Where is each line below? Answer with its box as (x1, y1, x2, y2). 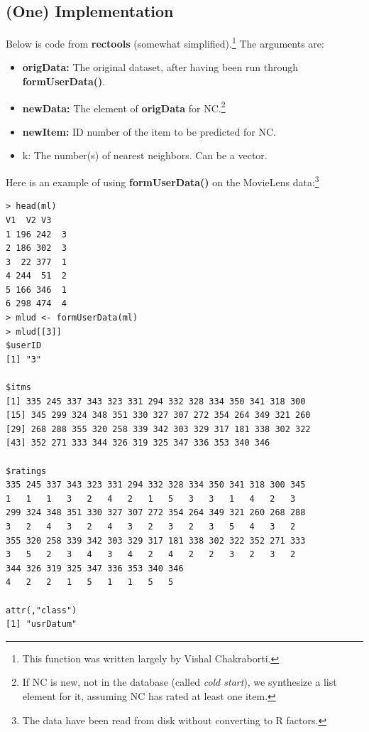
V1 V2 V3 (6, 215, 52, 225)
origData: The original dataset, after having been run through (22, 60, 299, 75)
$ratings (6, 465, 47, 476)
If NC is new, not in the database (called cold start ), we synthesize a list (22, 674, 337, 689)
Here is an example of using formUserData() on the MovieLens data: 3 (6, 173, 319, 189)
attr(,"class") (6, 605, 77, 615)
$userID (6, 340, 42, 351)
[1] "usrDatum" (6, 619, 77, 630)
